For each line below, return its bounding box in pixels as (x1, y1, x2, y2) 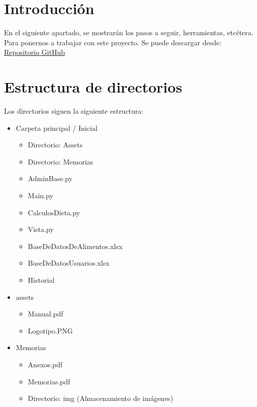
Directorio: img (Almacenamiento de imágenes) (28, 393, 174, 403)
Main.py (28, 190, 53, 200)
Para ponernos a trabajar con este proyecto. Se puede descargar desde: (4, 37, 222, 47)
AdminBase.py (28, 173, 73, 184)
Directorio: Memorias (28, 156, 94, 167)
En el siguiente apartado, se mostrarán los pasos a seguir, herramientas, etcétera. (4, 27, 253, 38)
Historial (28, 274, 55, 285)
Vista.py (28, 224, 54, 234)
